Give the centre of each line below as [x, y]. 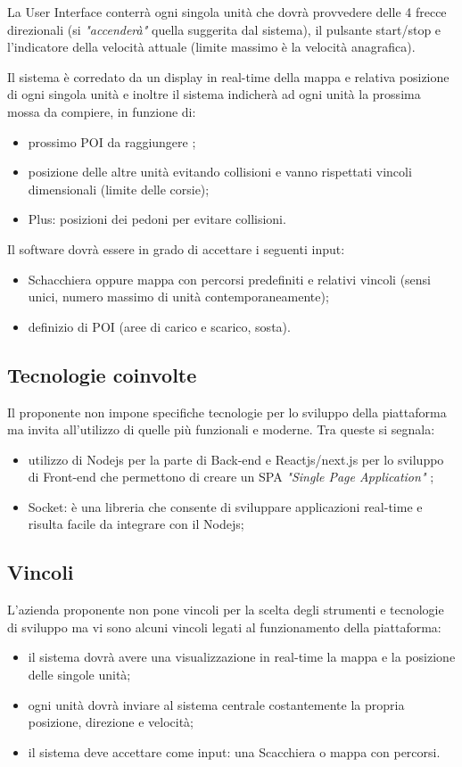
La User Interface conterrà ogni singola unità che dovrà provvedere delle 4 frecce [227, 12]
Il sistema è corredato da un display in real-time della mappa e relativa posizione [228, 76]
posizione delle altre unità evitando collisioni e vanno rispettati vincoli [220, 172]
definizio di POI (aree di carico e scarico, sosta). [159, 326]
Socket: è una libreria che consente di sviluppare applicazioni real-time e [225, 506]
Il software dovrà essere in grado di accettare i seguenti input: [176, 248]
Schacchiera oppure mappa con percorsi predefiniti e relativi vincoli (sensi [230, 279]
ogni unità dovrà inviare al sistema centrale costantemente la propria [216, 704]
